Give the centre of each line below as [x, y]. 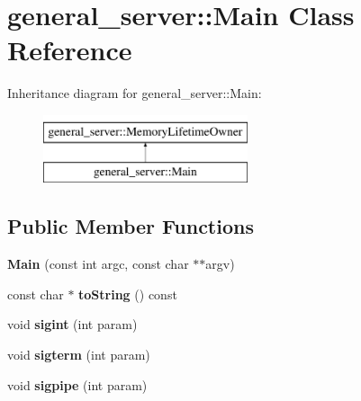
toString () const [128, 294]
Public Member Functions [131, 226]
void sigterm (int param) [79, 355]
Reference [70, 50]
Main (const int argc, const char [98, 264]
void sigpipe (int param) [77, 384]
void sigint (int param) [72, 324]
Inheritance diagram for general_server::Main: [135, 93]
